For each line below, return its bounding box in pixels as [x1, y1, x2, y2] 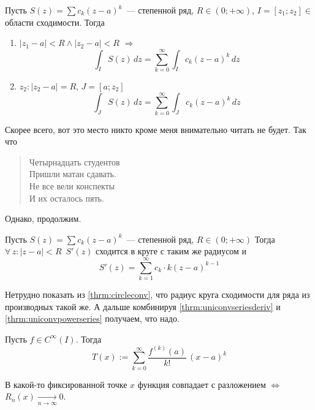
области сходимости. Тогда [5, 15, 105, 28]
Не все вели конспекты [29, 180, 115, 192]
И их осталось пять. [29, 191, 104, 204]
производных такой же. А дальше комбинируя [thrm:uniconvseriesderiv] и [5, 300, 281, 313]
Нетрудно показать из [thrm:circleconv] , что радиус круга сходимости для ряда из [5, 288, 310, 301]
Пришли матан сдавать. [29, 167, 116, 180]
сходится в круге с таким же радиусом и [96, 245, 247, 257]
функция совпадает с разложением [137, 378, 266, 390]
